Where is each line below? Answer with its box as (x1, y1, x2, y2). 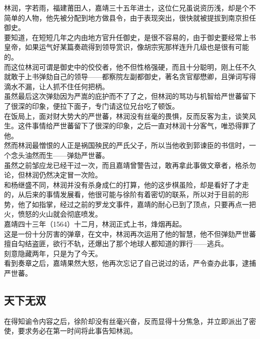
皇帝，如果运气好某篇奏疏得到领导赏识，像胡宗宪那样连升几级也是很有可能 (4, 42, 249, 52)
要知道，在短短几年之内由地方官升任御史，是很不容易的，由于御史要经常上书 (4, 32, 256, 42)
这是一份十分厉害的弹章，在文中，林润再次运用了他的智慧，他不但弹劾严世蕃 (4, 228, 256, 239)
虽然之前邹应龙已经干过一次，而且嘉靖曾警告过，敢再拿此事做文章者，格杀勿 (4, 159, 256, 170)
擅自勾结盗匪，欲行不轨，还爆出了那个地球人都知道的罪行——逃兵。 (4, 238, 228, 249)
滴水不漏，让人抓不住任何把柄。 (4, 81, 109, 91)
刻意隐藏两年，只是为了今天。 (4, 248, 102, 258)
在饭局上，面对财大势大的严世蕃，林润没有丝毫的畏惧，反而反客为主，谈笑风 (4, 110, 256, 121)
